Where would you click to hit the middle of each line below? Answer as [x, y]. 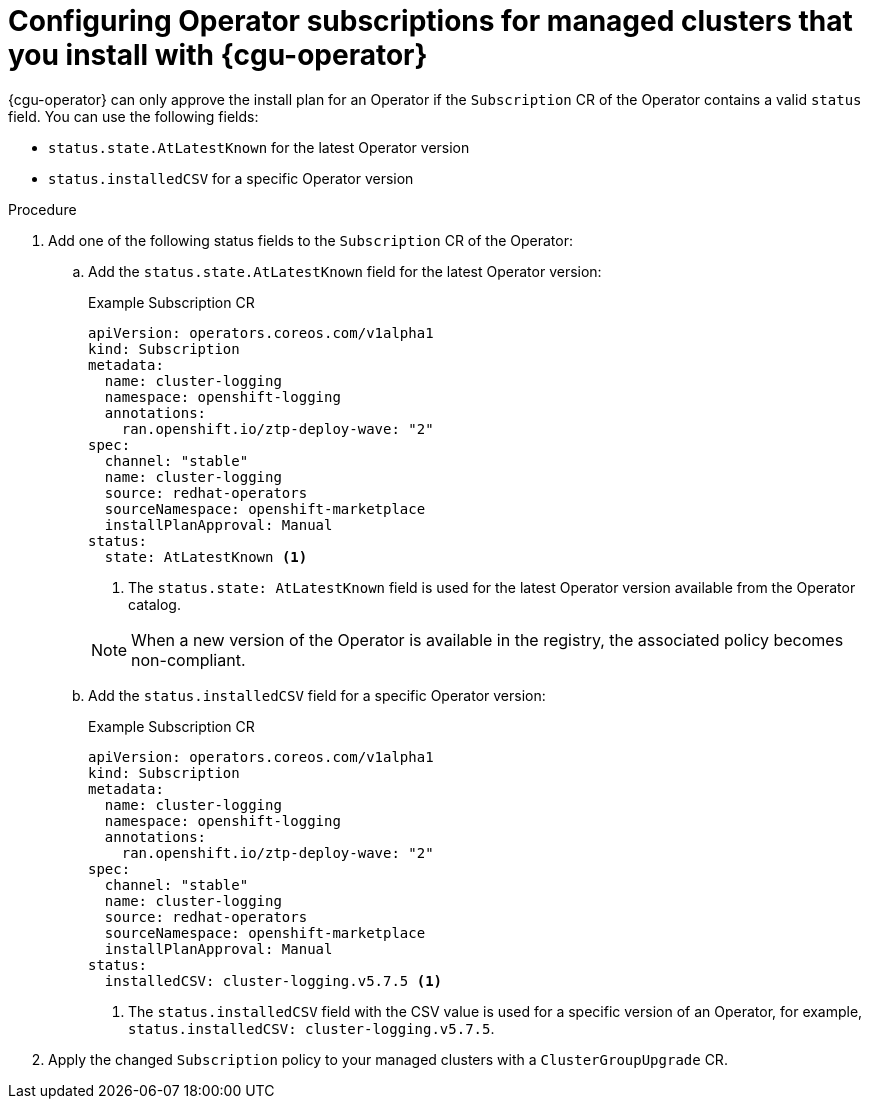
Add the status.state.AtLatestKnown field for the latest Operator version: [345, 271]
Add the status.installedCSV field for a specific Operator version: [317, 695]
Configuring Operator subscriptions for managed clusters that [430, 21]
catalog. [154, 604]
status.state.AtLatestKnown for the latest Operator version [259, 147]
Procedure [42, 209]
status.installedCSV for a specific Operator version [231, 178]
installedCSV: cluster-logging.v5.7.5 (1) [273, 980]
